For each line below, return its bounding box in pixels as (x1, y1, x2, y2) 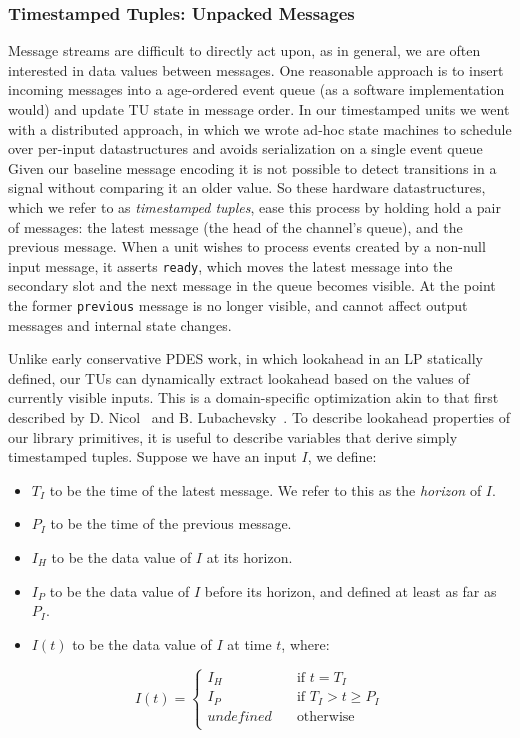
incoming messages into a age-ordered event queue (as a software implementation (8, 79, 505, 100)
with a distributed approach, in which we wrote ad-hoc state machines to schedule (8, 118, 512, 139)
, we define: (307, 446, 377, 467)
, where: (281, 633, 330, 654)
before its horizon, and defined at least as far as (204, 580, 497, 601)
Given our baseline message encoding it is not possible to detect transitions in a (8, 157, 497, 178)
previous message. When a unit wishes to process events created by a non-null (8, 236, 486, 257)
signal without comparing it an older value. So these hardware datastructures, (8, 177, 486, 198)
